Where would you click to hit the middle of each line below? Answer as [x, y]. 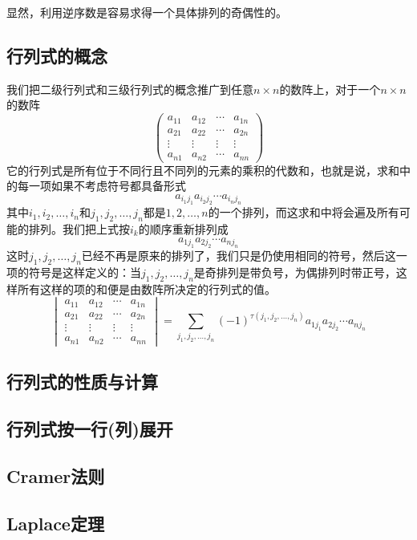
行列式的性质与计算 [82, 382]
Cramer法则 [56, 475]
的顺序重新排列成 [183, 228]
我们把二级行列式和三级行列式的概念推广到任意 [130, 89]
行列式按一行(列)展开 [90, 428]
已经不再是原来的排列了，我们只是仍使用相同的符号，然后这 [239, 255]
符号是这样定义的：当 [85, 272]
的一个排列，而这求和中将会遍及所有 [304, 212]
